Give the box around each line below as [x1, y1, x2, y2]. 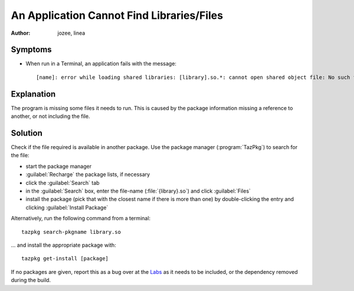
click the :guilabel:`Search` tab [25, 179, 100, 186]
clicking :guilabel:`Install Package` [25, 204, 109, 211]
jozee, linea [57, 29, 86, 37]
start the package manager [25, 163, 91, 170]
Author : [11, 29, 31, 37]
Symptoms [11, 45, 53, 55]
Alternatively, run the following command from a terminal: [11, 215, 150, 222]
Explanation [11, 89, 56, 99]
